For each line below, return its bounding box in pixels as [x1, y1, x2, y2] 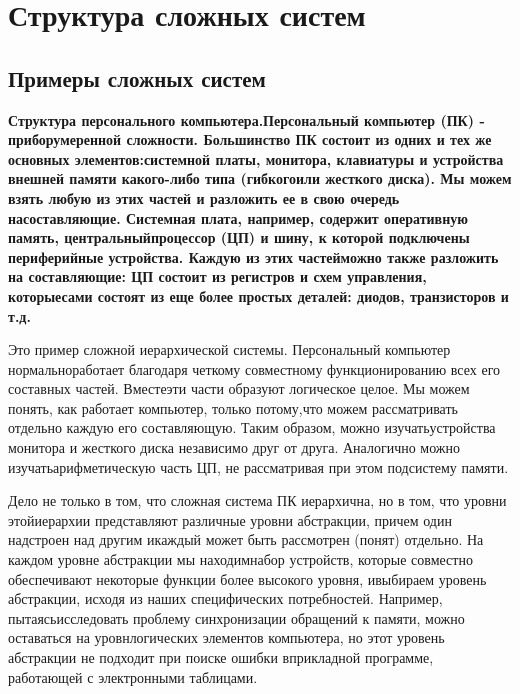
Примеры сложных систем [8, 62, 266, 93]
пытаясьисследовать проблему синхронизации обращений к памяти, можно [8, 607, 465, 628]
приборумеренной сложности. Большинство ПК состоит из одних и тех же [8, 129, 492, 150]
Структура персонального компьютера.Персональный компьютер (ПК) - [8, 109, 485, 130]
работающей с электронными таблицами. [8, 666, 258, 687]
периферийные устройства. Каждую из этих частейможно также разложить [8, 246, 499, 267]
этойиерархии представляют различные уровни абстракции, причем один [8, 509, 452, 530]
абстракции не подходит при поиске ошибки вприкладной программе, [8, 647, 434, 668]
